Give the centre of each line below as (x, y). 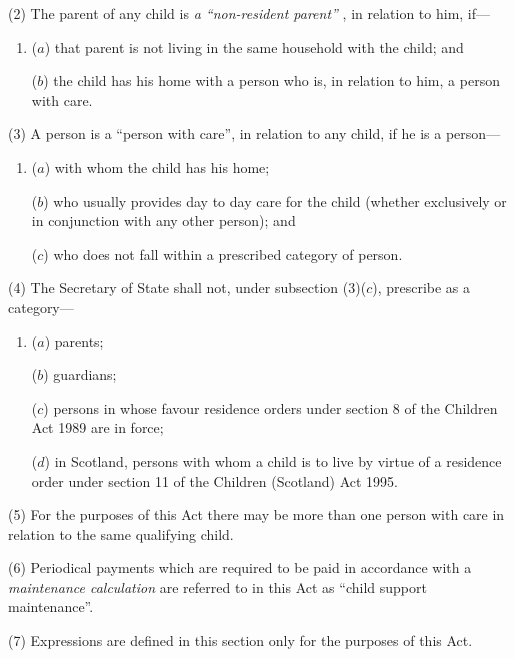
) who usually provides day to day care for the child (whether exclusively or (275, 200)
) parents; (74, 340)
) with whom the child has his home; (157, 166)
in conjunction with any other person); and (163, 220)
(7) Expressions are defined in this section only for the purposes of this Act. (240, 640)
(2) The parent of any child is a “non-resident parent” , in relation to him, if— (249, 13)
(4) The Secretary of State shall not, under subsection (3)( (187, 287)
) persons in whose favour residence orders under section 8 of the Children (270, 407)
